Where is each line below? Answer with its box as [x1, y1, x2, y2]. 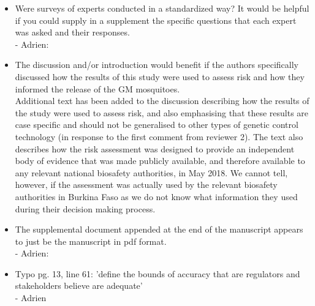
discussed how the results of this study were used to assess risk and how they [15, 70, 305, 83]
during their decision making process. [15, 202, 156, 215]
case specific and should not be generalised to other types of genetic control [15, 118, 298, 131]
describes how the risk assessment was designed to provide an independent [15, 142, 295, 155]
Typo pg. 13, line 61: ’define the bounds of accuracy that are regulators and [15, 267, 300, 280]
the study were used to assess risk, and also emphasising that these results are [15, 106, 309, 119]
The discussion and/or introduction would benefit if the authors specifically [15, 58, 298, 71]
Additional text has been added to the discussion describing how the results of [15, 94, 309, 107]
